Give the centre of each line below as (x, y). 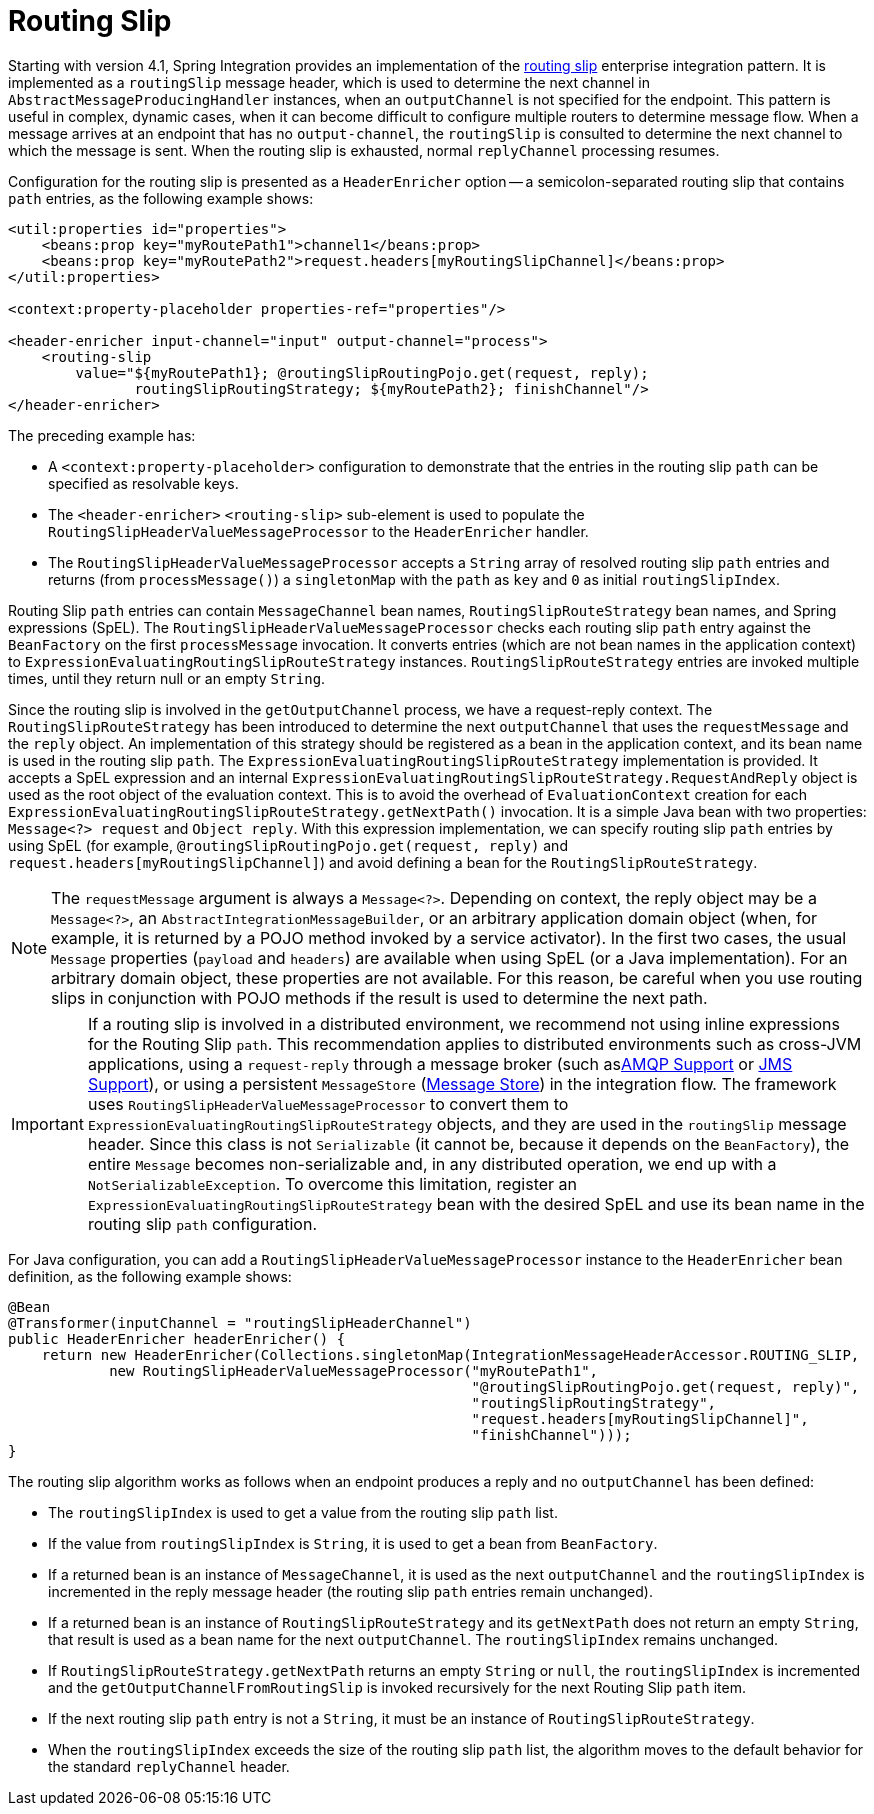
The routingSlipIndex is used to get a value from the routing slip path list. (303, 1512)
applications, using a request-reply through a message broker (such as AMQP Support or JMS (440, 1063)
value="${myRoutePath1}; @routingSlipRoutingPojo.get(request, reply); (362, 372)
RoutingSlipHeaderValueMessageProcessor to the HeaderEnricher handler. (318, 531)
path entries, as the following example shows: (161, 198)
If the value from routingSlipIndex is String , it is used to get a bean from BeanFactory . (353, 1543)
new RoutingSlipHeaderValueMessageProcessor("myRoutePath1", (354, 1370)
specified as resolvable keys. (143, 483)
